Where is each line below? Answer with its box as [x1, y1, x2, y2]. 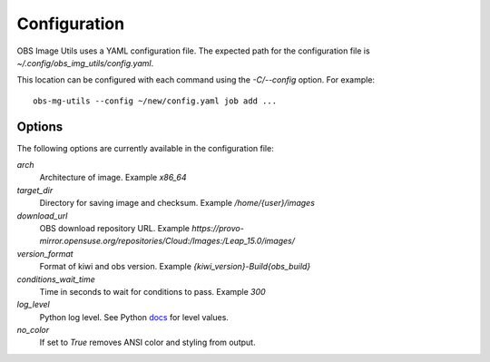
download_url [16, 210, 68, 221]
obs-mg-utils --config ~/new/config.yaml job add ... [33, 95, 277, 106]
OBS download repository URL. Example [39, 222, 191, 233]
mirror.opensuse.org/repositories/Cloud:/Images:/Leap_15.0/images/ [39, 236, 295, 247]
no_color [16, 325, 50, 336]
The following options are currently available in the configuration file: [16, 142, 274, 153]
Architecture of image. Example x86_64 [39, 172, 187, 183]
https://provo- [191, 222, 244, 233]
